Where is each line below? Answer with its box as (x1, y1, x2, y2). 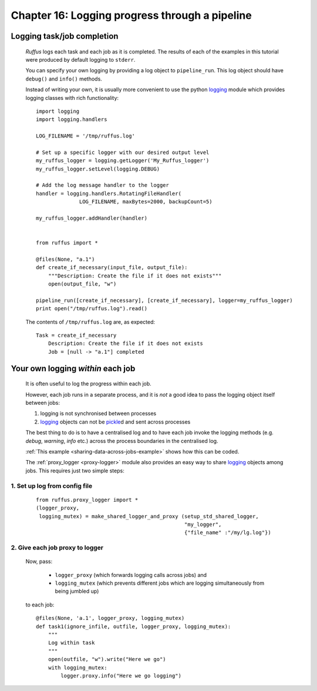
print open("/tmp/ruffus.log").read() (36, 306, 148, 312)
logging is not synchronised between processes (40, 410, 157, 417)
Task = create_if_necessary (36, 332, 117, 339)
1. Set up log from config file (11, 482, 93, 490)
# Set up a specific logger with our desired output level (36, 149, 210, 156)
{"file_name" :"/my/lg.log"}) (184, 529, 271, 536)
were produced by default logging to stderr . (25, 56, 136, 63)
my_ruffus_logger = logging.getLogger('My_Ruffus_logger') (36, 157, 210, 164)
